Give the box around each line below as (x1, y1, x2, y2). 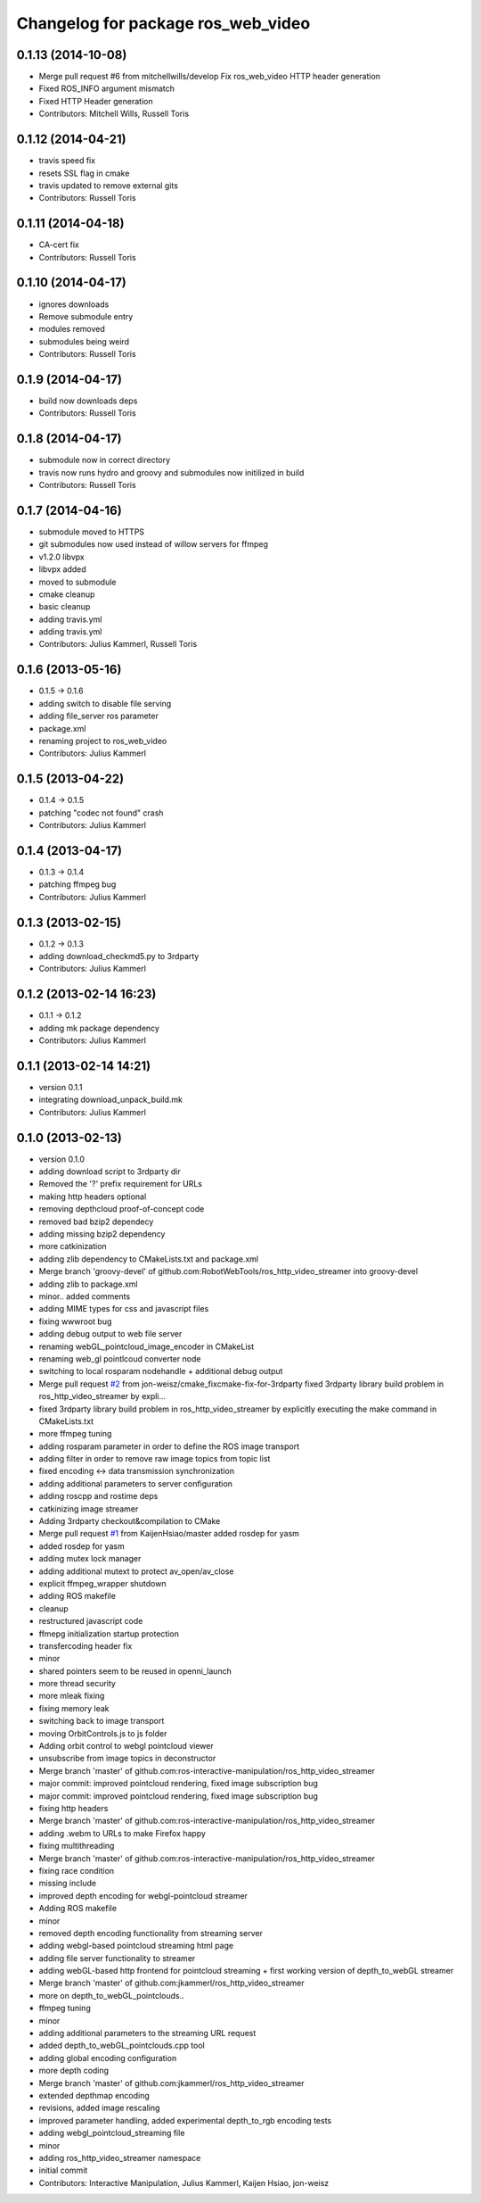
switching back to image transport (38, 1716, 165, 1727)
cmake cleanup (38, 589, 95, 600)
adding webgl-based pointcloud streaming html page (38, 1941, 234, 1951)
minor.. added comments (38, 1290, 131, 1302)
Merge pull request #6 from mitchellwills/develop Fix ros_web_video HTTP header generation (38, 71, 381, 82)
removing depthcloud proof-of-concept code (38, 1204, 205, 1214)
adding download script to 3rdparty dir (38, 1166, 182, 1177)
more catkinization (38, 1241, 107, 1252)
